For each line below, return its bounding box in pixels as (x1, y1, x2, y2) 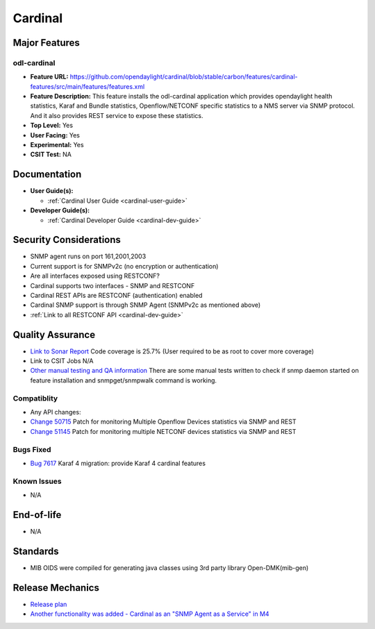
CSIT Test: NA (30, 150, 72, 159)
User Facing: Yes (30, 131, 80, 139)
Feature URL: (30, 73, 69, 81)
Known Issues (12, 476, 62, 486)
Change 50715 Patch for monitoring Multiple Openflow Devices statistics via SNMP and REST (30, 417, 297, 426)
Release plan (30, 600, 67, 608)
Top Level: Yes (30, 121, 73, 130)
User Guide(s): (30, 187, 74, 195)
